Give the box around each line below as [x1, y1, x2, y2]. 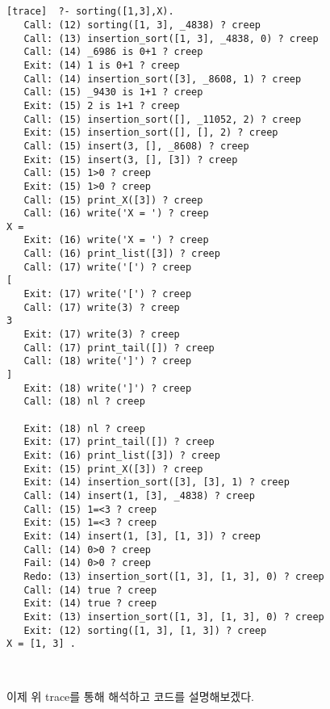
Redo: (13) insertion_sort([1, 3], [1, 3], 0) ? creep [23, 570, 324, 582]
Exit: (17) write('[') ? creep [23, 288, 192, 300]
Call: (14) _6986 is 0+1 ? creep [23, 46, 203, 58]
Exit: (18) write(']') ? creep [23, 382, 192, 394]
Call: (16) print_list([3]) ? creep [23, 248, 220, 260]
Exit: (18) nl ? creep [23, 422, 145, 434]
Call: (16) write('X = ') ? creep [23, 208, 209, 220]
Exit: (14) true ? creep [23, 598, 157, 610]
